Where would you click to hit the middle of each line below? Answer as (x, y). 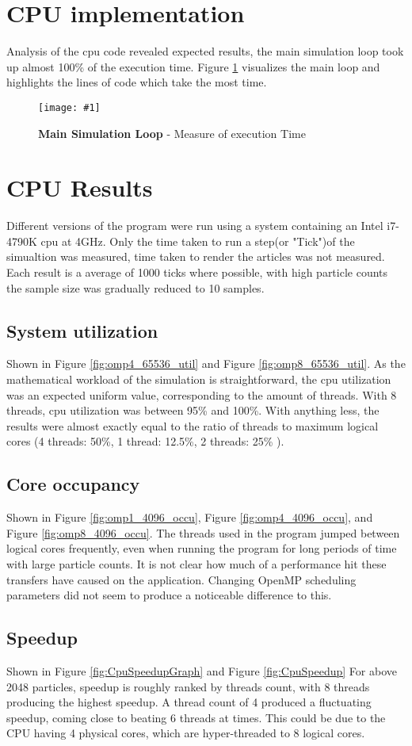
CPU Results (80, 187)
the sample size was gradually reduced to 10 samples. (135, 287)
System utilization (82, 330)
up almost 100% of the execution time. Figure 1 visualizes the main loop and (193, 66)
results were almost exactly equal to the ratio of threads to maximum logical (193, 425)
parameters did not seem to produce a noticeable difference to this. (169, 595)
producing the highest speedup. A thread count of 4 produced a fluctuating (189, 702)
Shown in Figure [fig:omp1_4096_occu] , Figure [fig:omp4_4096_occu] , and (190, 517)
